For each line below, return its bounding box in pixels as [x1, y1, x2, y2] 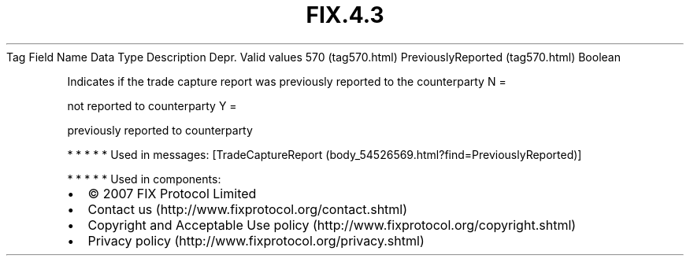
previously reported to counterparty [67, 123, 253, 137]
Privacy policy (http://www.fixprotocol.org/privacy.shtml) [87, 232, 425, 249]
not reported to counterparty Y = [67, 98, 237, 113]
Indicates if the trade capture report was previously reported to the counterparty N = [67, 74, 506, 88]
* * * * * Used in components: [67, 172, 221, 186]
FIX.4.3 [306, 2, 384, 28]
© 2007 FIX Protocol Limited [87, 185, 257, 201]
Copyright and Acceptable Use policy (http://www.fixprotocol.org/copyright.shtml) [87, 216, 577, 233]
